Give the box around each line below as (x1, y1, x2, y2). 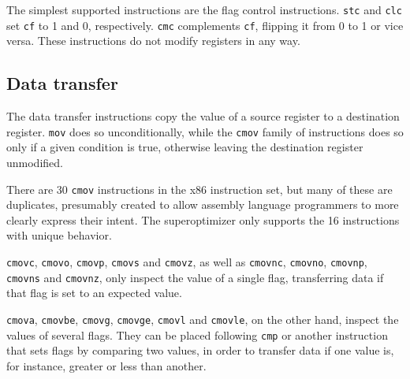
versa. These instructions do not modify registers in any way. (6, 32, 300, 49)
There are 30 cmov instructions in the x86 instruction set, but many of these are (6, 180, 393, 197)
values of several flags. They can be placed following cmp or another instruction (6, 326, 388, 343)
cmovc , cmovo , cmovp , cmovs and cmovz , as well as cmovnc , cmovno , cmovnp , (6, 253, 367, 269)
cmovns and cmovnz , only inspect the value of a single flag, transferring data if (6, 269, 384, 285)
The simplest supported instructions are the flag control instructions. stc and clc (6, 2, 402, 17)
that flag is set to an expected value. (6, 284, 182, 301)
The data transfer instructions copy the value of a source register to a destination (6, 108, 400, 124)
